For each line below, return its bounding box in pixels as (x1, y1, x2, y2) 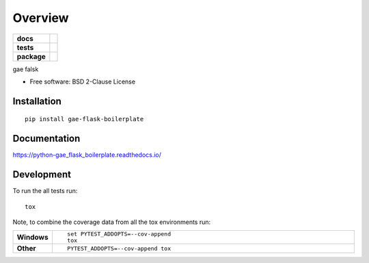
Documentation (12, 133, 81, 145)
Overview (12, 10, 69, 25)
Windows (16, 233, 49, 242)
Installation (12, 95, 61, 107)
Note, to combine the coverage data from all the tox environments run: (12, 218, 211, 226)
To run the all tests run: (12, 187, 78, 195)
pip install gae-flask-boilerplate (25, 115, 144, 123)
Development (12, 168, 72, 181)
